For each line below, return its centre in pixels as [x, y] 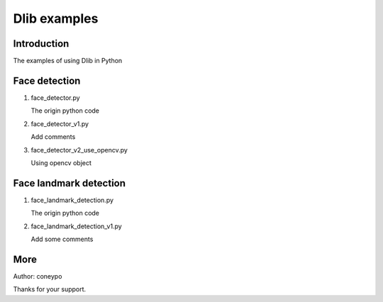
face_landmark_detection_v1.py [76, 226]
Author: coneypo [38, 276]
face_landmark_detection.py [72, 200]
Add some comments [62, 239]
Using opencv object [61, 162]
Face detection [47, 80]
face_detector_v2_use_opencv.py [79, 150]
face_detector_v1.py [60, 123]
